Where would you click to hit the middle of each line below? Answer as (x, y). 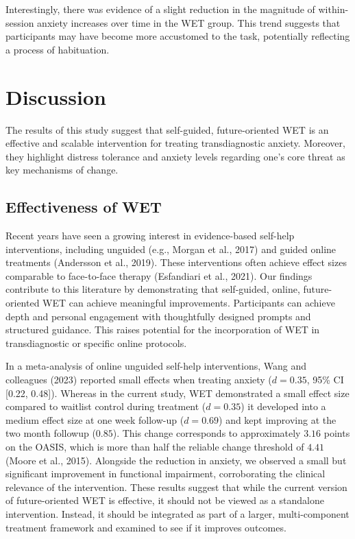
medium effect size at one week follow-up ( (95, 419)
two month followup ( (51, 433)
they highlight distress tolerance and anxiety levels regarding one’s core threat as (175, 156)
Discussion (56, 96)
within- (333, 9)
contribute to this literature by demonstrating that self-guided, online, (153, 289)
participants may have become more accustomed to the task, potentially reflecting (178, 36)
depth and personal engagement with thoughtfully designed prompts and (158, 316)
